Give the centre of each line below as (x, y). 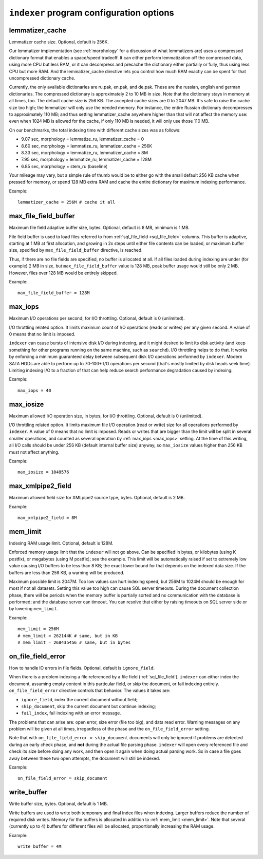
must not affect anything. (34, 452)
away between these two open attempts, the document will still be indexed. (85, 758)
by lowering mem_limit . (34, 609)
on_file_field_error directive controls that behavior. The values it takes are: (90, 691)
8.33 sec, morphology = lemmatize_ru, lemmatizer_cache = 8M (85, 152)
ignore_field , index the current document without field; (79, 699)
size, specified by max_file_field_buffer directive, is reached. (76, 250)
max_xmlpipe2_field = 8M (47, 518)
